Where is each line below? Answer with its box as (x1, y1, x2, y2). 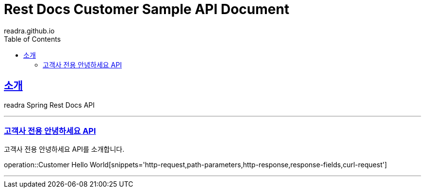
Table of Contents (4, 34, 61, 43)
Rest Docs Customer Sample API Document (4, 1, 290, 17)
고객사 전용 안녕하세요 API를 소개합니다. (4, 145, 125, 154)
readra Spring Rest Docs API (4, 100, 95, 109)
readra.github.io (4, 26, 55, 35)
